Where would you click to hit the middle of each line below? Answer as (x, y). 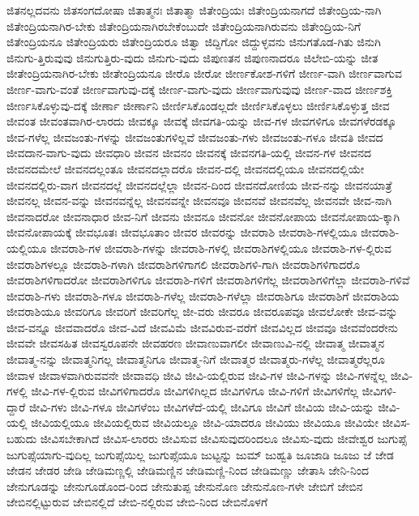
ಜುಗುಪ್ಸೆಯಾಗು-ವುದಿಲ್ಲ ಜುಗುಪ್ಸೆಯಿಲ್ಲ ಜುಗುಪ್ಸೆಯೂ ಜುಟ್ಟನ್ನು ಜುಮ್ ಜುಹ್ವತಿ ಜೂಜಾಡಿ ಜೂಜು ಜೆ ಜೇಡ (201, 454)
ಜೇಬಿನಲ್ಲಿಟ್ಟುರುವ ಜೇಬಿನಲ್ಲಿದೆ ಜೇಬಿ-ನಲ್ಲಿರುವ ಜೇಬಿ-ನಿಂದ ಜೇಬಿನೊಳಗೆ (137, 502)
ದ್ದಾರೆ (16, 406)
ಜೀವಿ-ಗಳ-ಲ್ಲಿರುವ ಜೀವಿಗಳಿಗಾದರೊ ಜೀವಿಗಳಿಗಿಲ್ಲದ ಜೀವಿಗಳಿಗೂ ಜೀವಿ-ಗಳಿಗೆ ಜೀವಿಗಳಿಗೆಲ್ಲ (195, 391)
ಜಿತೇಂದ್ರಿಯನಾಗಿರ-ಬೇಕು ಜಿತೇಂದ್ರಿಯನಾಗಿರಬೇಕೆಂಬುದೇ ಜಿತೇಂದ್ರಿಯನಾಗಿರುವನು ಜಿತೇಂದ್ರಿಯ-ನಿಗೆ (184, 26)
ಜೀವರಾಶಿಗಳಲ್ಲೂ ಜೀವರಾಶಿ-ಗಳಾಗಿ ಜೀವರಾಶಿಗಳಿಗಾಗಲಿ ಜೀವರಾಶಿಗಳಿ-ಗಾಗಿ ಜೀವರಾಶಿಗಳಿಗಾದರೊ (184, 264)
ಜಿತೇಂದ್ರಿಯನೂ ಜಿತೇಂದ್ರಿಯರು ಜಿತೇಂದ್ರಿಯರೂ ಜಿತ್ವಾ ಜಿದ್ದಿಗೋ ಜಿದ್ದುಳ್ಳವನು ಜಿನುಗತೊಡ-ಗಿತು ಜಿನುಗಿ (194, 42)
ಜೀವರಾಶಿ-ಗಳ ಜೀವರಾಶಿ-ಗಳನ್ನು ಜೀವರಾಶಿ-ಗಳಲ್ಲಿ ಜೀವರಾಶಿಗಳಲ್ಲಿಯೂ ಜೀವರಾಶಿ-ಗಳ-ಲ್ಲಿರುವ (221, 247)
